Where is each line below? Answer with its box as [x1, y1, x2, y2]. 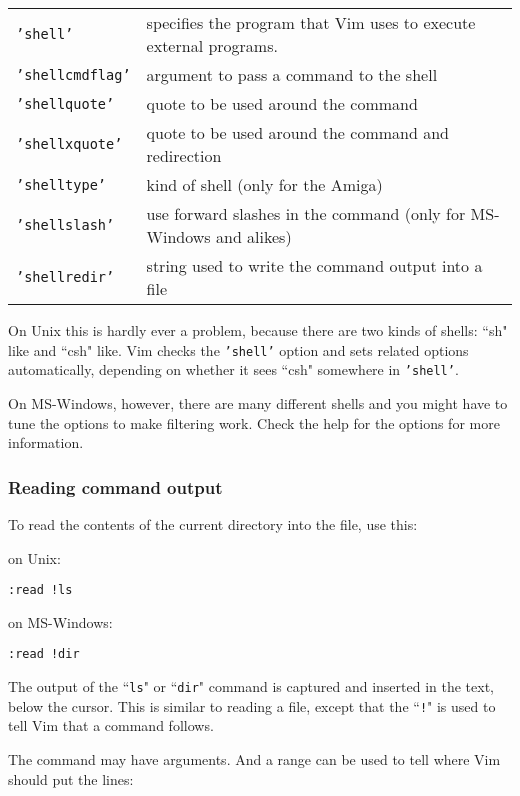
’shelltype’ [16, 176, 107, 193]
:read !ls [8, 583, 73, 598]
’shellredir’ [16, 269, 115, 285]
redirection [146, 144, 222, 167]
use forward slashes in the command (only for [146, 202, 466, 225]
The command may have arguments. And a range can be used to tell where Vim [8, 748, 501, 769]
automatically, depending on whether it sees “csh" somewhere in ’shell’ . [8, 359, 459, 380]
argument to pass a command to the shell [146, 63, 438, 86]
